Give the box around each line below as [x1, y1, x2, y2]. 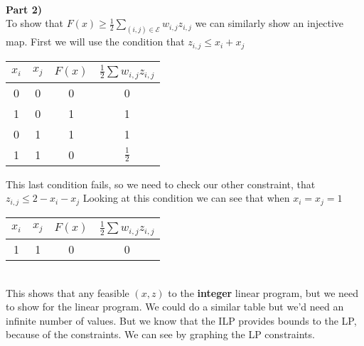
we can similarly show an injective [195, 16, 344, 31]
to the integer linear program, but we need [168, 285, 359, 300]
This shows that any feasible [6, 285, 129, 300]
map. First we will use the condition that [6, 34, 185, 49]
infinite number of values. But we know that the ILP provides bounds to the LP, [6, 313, 357, 328]
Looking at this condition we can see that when [82, 190, 290, 205]
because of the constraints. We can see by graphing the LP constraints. [6, 327, 315, 342]
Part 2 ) [6, 1, 42, 16]
